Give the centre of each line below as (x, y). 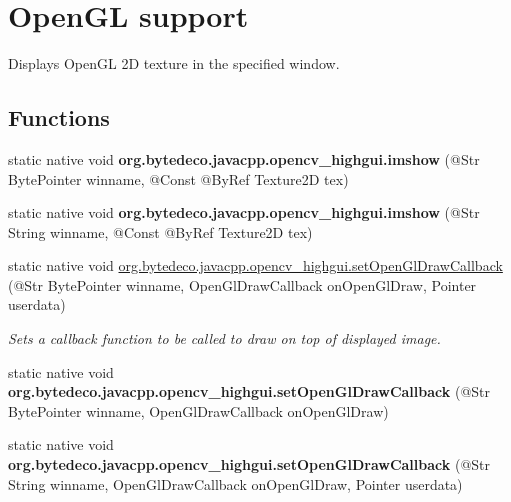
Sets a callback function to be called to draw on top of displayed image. (224, 338)
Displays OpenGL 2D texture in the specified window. (174, 63)
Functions (59, 117)
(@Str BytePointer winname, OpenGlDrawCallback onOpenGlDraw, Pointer (242, 284)
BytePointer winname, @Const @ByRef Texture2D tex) (178, 178)
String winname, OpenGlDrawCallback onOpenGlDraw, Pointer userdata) (235, 483)
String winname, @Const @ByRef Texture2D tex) (160, 231)
